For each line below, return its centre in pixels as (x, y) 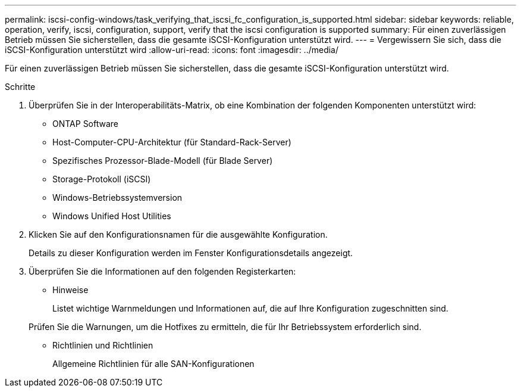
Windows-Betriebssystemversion (117, 197)
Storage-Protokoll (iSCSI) (102, 179)
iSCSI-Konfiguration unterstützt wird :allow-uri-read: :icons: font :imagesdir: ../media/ (172, 50)
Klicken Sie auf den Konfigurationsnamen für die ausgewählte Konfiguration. (178, 234)
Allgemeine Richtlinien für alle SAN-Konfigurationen (153, 364)
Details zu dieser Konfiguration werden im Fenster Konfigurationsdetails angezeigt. (191, 253)
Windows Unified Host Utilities (112, 216)
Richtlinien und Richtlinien (103, 345)
